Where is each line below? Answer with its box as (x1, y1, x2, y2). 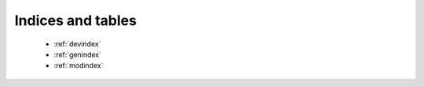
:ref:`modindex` (53, 61, 104, 71)
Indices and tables (14, 12, 137, 29)
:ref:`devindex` (53, 39, 101, 49)
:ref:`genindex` (53, 49, 102, 59)
